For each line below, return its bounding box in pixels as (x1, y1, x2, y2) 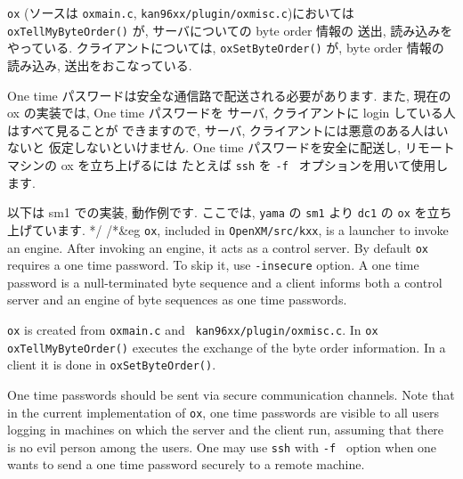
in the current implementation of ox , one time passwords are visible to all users (7, 402, 440, 421)
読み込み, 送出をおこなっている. (7, 55, 192, 74)
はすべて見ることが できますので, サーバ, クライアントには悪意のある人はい (7, 120, 449, 139)
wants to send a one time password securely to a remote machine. (7, 455, 365, 474)
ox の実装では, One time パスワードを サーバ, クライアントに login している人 (7, 103, 456, 122)
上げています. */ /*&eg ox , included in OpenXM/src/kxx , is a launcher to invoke (7, 220, 449, 239)
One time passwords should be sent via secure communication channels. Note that (7, 385, 455, 403)
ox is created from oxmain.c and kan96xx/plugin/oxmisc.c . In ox (7, 321, 378, 338)
